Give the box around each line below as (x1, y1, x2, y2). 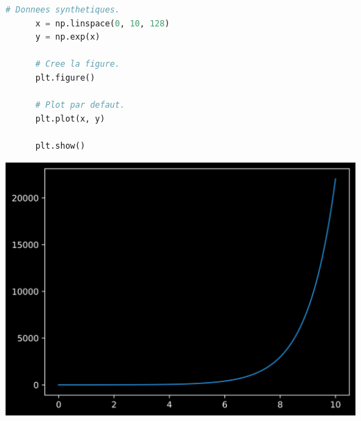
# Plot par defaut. (35, 100, 125, 110)
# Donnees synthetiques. (6, 5, 120, 15)
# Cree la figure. (35, 59, 120, 69)
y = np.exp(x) (35, 32, 101, 42)
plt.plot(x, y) (35, 113, 106, 124)
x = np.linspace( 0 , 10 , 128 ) (35, 18, 170, 28)
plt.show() (35, 140, 85, 151)
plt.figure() (35, 72, 95, 83)
